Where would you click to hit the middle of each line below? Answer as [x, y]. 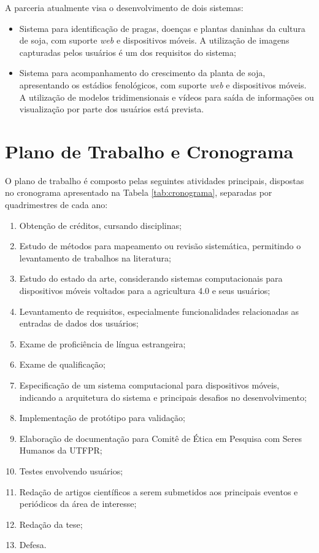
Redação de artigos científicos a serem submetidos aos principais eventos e [159, 491]
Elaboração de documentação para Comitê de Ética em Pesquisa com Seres [160, 438]
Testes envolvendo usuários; [71, 470]
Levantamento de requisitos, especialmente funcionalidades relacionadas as [159, 311]
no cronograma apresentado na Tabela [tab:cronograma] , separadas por [139, 192]
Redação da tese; [51, 524]
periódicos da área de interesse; [78, 504]
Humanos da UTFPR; [61, 450]
